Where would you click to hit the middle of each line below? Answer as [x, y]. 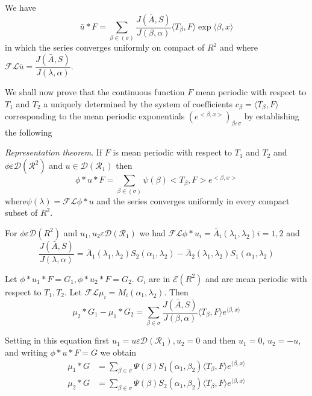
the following [29, 132]
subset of [21, 212]
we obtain [118, 352]
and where [239, 47]
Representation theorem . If [54, 152]
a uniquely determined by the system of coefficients [138, 103]
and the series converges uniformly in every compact [193, 200]
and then [219, 340]
